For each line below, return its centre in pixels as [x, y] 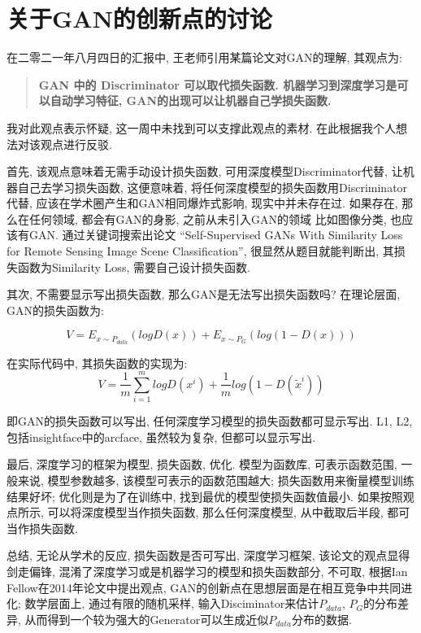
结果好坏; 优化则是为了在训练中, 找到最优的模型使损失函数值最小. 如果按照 [205, 496]
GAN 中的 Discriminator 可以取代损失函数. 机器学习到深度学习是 [218, 84]
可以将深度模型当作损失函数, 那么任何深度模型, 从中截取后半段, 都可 [229, 512]
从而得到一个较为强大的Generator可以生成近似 [147, 619]
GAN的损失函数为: [55, 310]
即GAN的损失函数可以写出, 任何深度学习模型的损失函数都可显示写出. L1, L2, [210, 421]
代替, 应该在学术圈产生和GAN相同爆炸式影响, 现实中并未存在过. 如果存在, [202, 203]
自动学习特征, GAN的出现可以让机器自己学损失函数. [191, 100]
